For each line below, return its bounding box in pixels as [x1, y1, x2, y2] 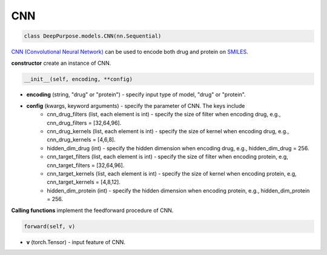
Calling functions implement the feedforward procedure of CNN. [11, 207, 174, 214]
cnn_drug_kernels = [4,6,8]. [47, 136, 116, 144]
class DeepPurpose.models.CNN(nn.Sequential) [24, 33, 162, 39]
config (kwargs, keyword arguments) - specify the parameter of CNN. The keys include [26, 102, 245, 109]
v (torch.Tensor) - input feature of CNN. [26, 238, 125, 245]
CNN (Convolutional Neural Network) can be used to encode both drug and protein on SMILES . [11, 48, 248, 56]
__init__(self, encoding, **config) [24, 76, 133, 82]
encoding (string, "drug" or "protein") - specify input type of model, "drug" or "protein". [26, 91, 246, 98]
